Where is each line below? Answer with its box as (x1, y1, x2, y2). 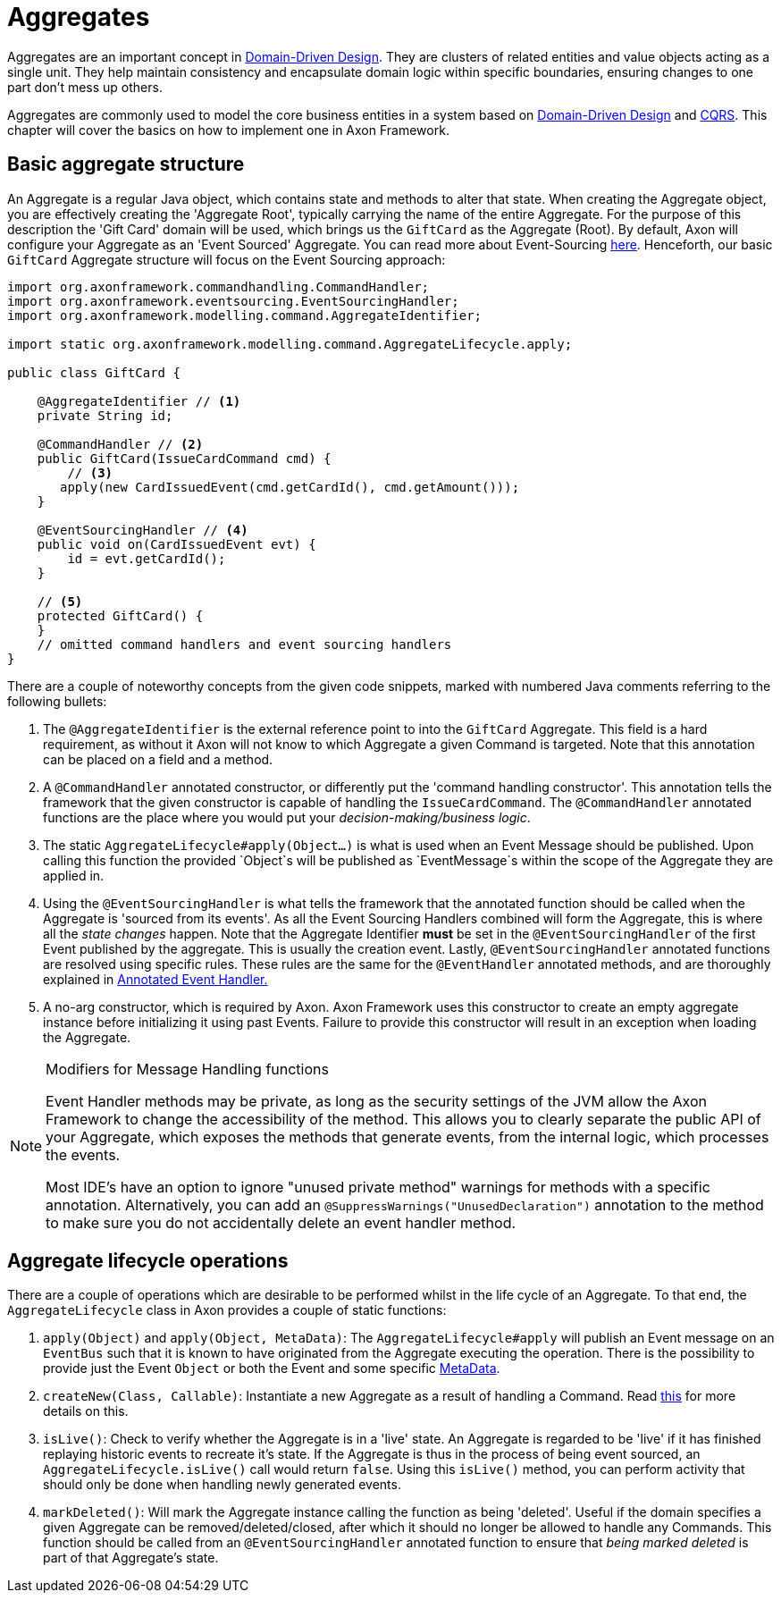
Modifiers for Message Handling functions (46, 1059, 329, 1078)
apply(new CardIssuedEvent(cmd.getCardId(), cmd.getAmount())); (60, 479, 520, 494)
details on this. (43, 1403, 129, 1419)
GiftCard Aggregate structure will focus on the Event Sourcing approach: (7, 251, 446, 267)
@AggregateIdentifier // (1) (37, 393, 241, 408)
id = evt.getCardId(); (67, 551, 226, 566)
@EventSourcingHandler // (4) (37, 522, 248, 537)
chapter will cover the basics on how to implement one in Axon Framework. (7, 122, 449, 138)
